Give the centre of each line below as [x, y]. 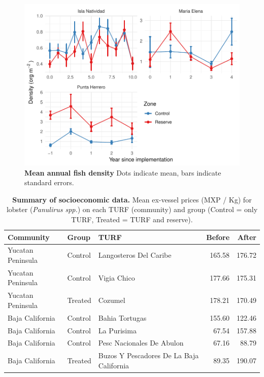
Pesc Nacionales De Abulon [141, 343]
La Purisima [117, 330]
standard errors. [49, 182]
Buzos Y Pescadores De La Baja [148, 355]
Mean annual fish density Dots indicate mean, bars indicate [123, 172]
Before [218, 237]
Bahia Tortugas [122, 317]
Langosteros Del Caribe [135, 255]
